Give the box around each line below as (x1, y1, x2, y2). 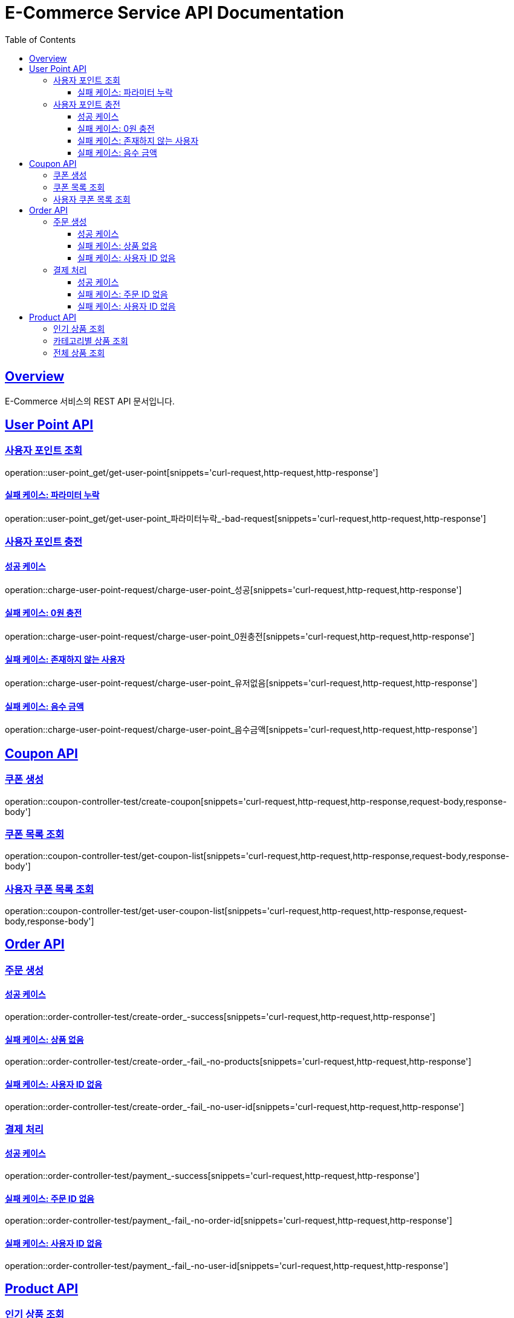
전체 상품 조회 (53, 347, 105, 358)
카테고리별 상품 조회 (53, 335, 128, 346)
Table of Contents (5, 34, 76, 45)
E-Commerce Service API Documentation (5, 2, 344, 23)
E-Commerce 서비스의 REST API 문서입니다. (5, 395, 175, 406)
